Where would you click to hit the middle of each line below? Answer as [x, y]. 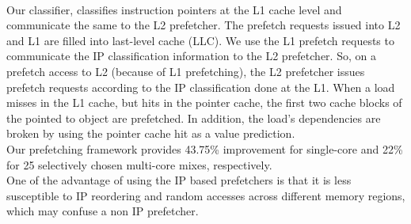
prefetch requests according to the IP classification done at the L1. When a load [201, 87]
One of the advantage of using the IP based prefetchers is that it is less [179, 180]
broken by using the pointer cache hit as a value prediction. [151, 133]
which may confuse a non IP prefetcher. [103, 211]
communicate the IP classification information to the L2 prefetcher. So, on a [191, 56]
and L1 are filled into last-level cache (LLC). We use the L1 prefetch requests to [200, 40]
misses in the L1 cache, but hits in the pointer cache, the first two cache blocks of [204, 103]
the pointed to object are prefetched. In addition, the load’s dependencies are [194, 118]
